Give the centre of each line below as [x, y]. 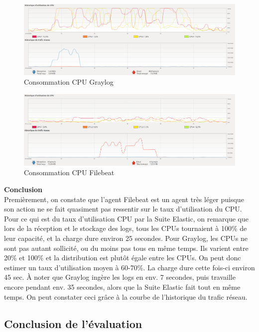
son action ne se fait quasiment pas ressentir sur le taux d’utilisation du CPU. [123, 209]
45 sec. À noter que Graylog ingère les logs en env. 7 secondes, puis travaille [120, 277]
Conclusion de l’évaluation [73, 323]
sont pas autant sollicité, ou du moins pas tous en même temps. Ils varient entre [126, 248]
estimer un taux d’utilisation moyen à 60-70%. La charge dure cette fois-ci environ [129, 267]
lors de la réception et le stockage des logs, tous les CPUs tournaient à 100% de [126, 228]
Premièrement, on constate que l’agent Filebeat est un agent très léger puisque [124, 199]
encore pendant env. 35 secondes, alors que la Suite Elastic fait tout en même [122, 286]
